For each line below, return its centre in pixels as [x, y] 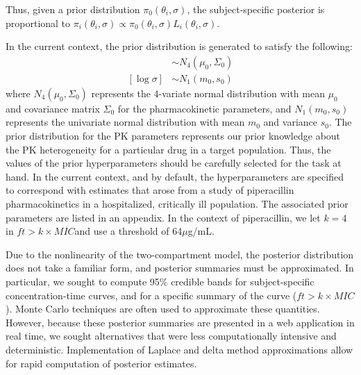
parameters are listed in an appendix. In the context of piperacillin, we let [163, 217]
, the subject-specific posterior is [256, 9]
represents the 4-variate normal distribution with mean [208, 93]
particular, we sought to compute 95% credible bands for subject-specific [160, 281]
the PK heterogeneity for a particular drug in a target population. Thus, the [168, 149]
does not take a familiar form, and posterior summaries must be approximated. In [180, 268]
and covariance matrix [53, 108]
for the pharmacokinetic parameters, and [204, 108]
